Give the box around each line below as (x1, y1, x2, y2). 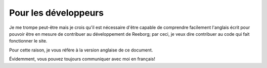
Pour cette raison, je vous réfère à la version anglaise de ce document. (9, 47, 153, 53)
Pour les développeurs (9, 7, 104, 18)
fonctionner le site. (9, 38, 47, 44)
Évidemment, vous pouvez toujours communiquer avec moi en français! (9, 56, 155, 62)
